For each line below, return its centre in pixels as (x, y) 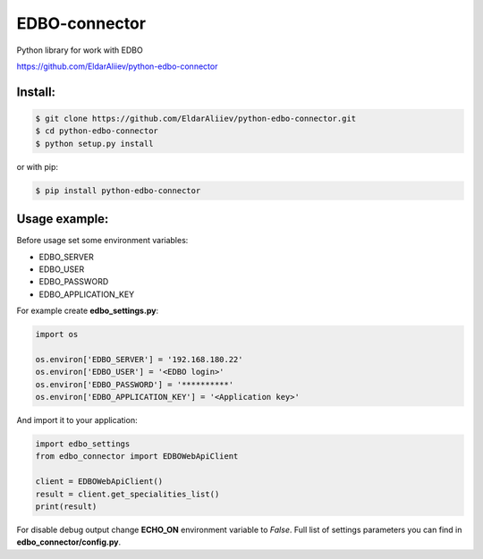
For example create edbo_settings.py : (88, 311)
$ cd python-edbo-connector (97, 131)
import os (57, 335)
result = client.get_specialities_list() (127, 494)
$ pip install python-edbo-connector (118, 191)
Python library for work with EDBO (80, 50)
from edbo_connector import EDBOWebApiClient (137, 457)
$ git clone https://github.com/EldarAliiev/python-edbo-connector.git (196, 118)
